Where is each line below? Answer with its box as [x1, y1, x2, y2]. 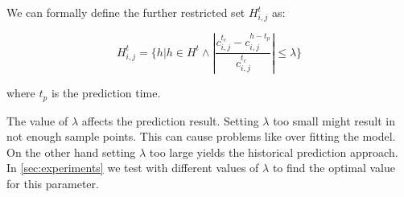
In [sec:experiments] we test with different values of [6, 159, 259, 176]
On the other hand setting [6, 143, 136, 160]
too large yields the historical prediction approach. [149, 143, 398, 160]
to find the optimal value [272, 159, 395, 176]
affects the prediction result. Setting [81, 112, 259, 129]
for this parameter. [6, 174, 99, 191]
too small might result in [273, 112, 396, 129]
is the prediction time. [51, 84, 161, 101]
